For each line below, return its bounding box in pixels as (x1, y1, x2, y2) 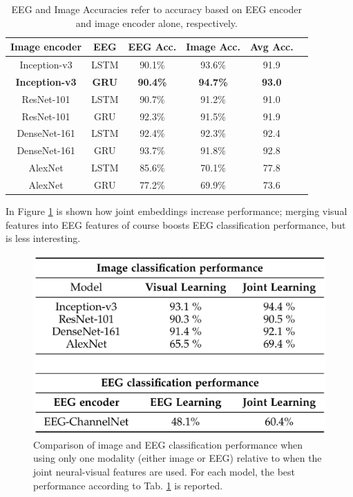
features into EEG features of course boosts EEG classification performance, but (6, 217, 346, 232)
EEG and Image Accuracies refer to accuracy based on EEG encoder (11, 2, 303, 16)
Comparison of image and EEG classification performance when (33, 437, 303, 451)
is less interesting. (6, 231, 81, 245)
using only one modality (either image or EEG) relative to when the (33, 451, 322, 465)
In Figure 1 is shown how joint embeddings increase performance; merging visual (6, 204, 347, 218)
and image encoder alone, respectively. (75, 15, 238, 30)
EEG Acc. (128, 39, 177, 54)
